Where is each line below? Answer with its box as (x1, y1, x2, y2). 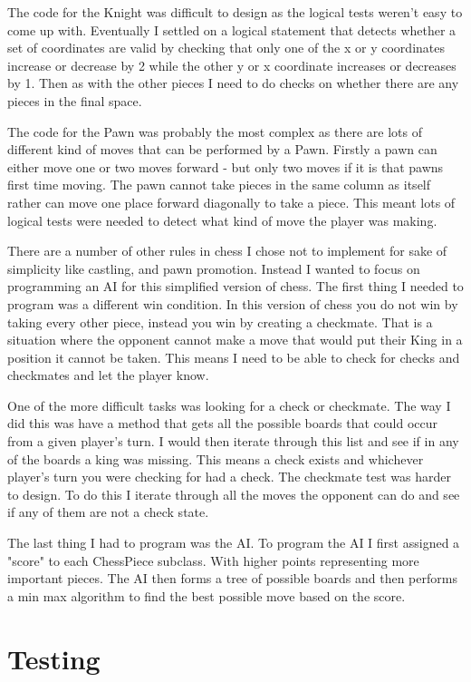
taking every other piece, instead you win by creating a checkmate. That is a (7, 312, 433, 331)
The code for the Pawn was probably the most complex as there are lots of (7, 122, 422, 141)
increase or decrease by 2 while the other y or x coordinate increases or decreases (7, 55, 457, 74)
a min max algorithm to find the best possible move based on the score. (7, 586, 406, 605)
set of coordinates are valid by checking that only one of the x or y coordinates (7, 38, 445, 57)
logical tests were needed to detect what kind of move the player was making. (7, 210, 437, 229)
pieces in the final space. (7, 91, 142, 110)
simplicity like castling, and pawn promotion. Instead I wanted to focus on (7, 258, 420, 278)
